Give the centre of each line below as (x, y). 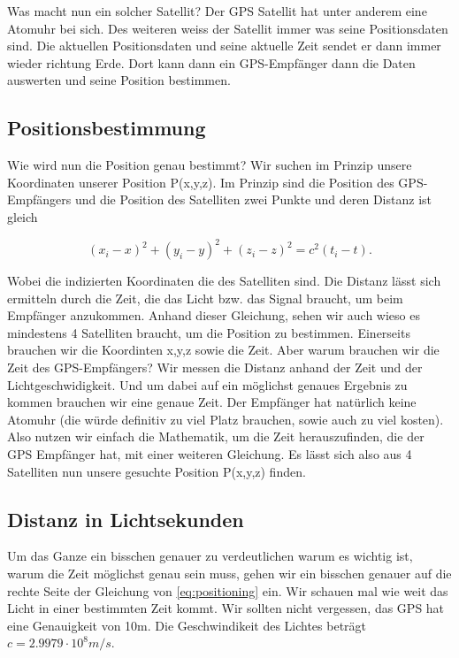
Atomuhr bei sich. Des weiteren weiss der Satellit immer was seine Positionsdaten (228, 28)
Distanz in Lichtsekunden (126, 519)
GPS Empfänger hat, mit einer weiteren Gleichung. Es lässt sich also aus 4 (210, 453)
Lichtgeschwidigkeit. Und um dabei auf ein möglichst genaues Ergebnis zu (207, 384)
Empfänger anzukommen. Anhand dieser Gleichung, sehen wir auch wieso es (214, 315)
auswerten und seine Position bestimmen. (119, 80)
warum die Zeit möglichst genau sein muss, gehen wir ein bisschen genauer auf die (229, 573)
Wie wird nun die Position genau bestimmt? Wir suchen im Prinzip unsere (210, 165)
